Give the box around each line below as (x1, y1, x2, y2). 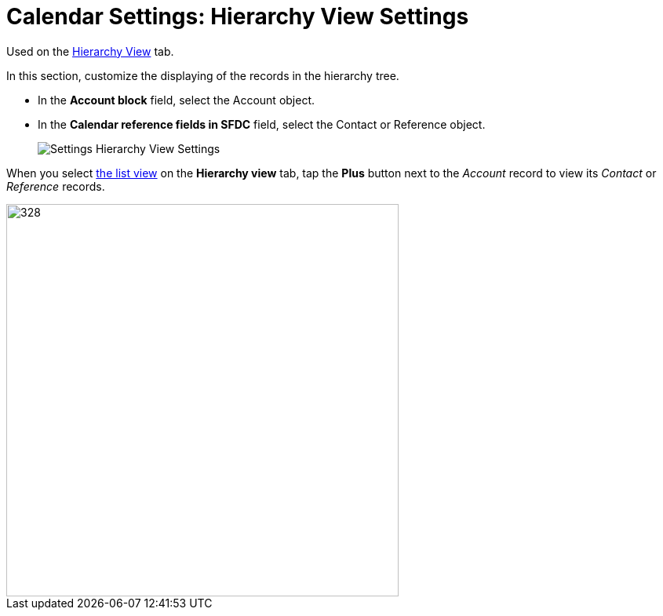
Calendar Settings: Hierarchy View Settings (6, 3, 469, 30)
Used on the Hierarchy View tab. (6, 44, 174, 58)
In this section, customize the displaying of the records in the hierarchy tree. (6, 68, 399, 82)
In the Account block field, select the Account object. (38, 93, 315, 107)
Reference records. (6, 179, 105, 193)
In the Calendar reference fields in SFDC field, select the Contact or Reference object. (38, 117, 486, 131)
